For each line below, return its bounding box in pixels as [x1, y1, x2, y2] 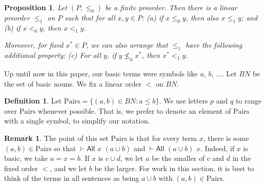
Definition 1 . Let [4, 95, 62, 106]
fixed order [4, 162, 38, 173]
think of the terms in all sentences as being [4, 173, 139, 183]
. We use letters [159, 95, 208, 106]
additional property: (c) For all [4, 50, 101, 60]
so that [54, 142, 76, 153]
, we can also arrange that [86, 39, 168, 50]
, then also [186, 12, 219, 23]
